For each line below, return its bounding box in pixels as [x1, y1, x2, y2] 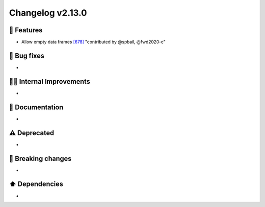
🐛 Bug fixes [9, 51, 45, 60]
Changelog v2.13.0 [9, 7, 87, 18]
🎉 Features [9, 26, 43, 34]
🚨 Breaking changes [9, 154, 72, 162]
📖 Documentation [9, 103, 64, 111]
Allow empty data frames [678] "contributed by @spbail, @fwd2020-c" [21, 39, 166, 45]
